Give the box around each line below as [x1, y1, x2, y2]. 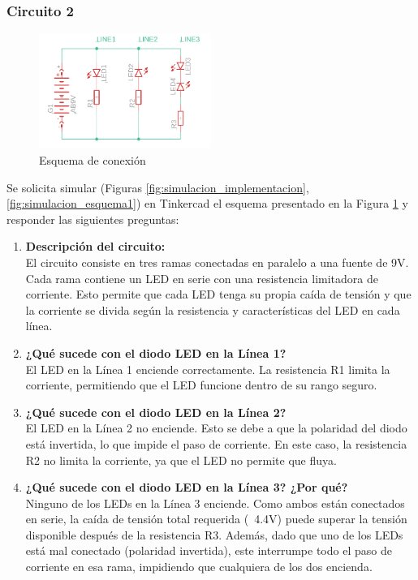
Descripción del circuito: [25, 238, 166, 255]
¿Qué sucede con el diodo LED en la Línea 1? [25, 344, 287, 361]
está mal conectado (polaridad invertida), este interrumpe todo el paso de [25, 542, 392, 559]
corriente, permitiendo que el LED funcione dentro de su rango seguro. [25, 376, 377, 393]
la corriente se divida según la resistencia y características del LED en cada [25, 301, 400, 318]
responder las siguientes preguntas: [6, 210, 179, 227]
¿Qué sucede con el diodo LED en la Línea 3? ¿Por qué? [25, 479, 348, 496]
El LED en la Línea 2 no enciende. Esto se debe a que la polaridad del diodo [25, 419, 407, 436]
